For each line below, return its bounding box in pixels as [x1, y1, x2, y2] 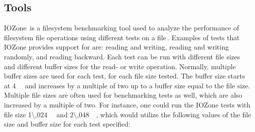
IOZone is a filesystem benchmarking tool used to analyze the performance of [4, 23, 239, 33]
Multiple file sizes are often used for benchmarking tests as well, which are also [4, 90, 242, 100]
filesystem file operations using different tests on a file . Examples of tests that [4, 32, 240, 42]
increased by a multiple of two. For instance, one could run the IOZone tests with [4, 99, 251, 109]
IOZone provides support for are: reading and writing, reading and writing [4, 42, 229, 52]
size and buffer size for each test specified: [4, 119, 131, 129]
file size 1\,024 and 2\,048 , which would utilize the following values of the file [4, 109, 252, 119]
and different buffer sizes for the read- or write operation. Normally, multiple [4, 61, 236, 71]
